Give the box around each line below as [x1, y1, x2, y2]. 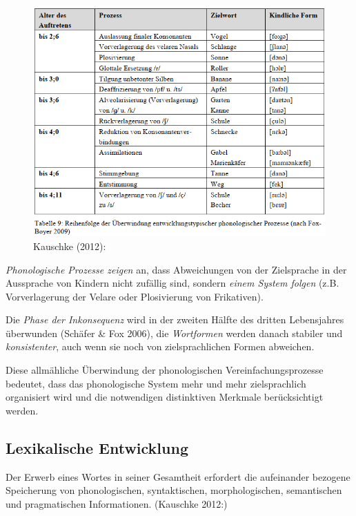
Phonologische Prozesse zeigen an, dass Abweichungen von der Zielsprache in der [6, 262, 347, 276]
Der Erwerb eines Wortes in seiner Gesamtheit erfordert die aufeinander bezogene [6, 469, 350, 484]
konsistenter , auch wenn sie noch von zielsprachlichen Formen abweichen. [6, 339, 315, 354]
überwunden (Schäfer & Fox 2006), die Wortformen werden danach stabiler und [6, 325, 343, 340]
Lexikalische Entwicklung [6, 437, 188, 458]
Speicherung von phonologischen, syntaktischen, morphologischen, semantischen [6, 483, 342, 497]
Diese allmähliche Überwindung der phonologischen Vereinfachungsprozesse [6, 363, 324, 377]
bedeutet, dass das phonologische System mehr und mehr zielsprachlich [6, 376, 306, 390]
